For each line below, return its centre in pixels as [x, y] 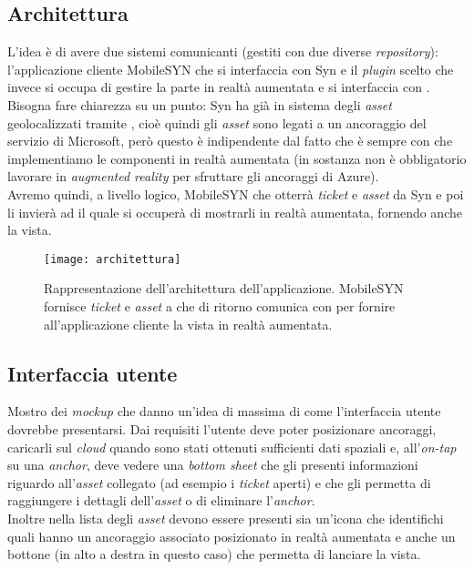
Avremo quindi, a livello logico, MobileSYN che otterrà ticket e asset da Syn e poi [236, 193]
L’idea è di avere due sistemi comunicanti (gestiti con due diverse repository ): [223, 51]
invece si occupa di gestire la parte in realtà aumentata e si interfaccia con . [219, 87]
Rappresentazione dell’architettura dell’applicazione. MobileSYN [224, 288]
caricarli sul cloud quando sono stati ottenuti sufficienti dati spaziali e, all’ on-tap [232, 447]
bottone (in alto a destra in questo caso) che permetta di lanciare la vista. [214, 554]
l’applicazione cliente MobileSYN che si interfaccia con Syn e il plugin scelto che [231, 69]
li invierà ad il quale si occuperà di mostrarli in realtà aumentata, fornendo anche [235, 212]
